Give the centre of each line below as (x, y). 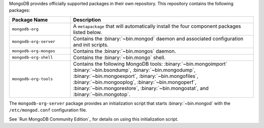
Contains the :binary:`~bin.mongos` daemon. (124, 51)
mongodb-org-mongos (34, 51)
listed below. (88, 32)
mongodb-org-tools (33, 79)
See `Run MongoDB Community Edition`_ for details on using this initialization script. (94, 119)
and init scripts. (91, 45)
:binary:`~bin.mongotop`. (102, 94)
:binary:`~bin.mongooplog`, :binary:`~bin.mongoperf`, (135, 82)
